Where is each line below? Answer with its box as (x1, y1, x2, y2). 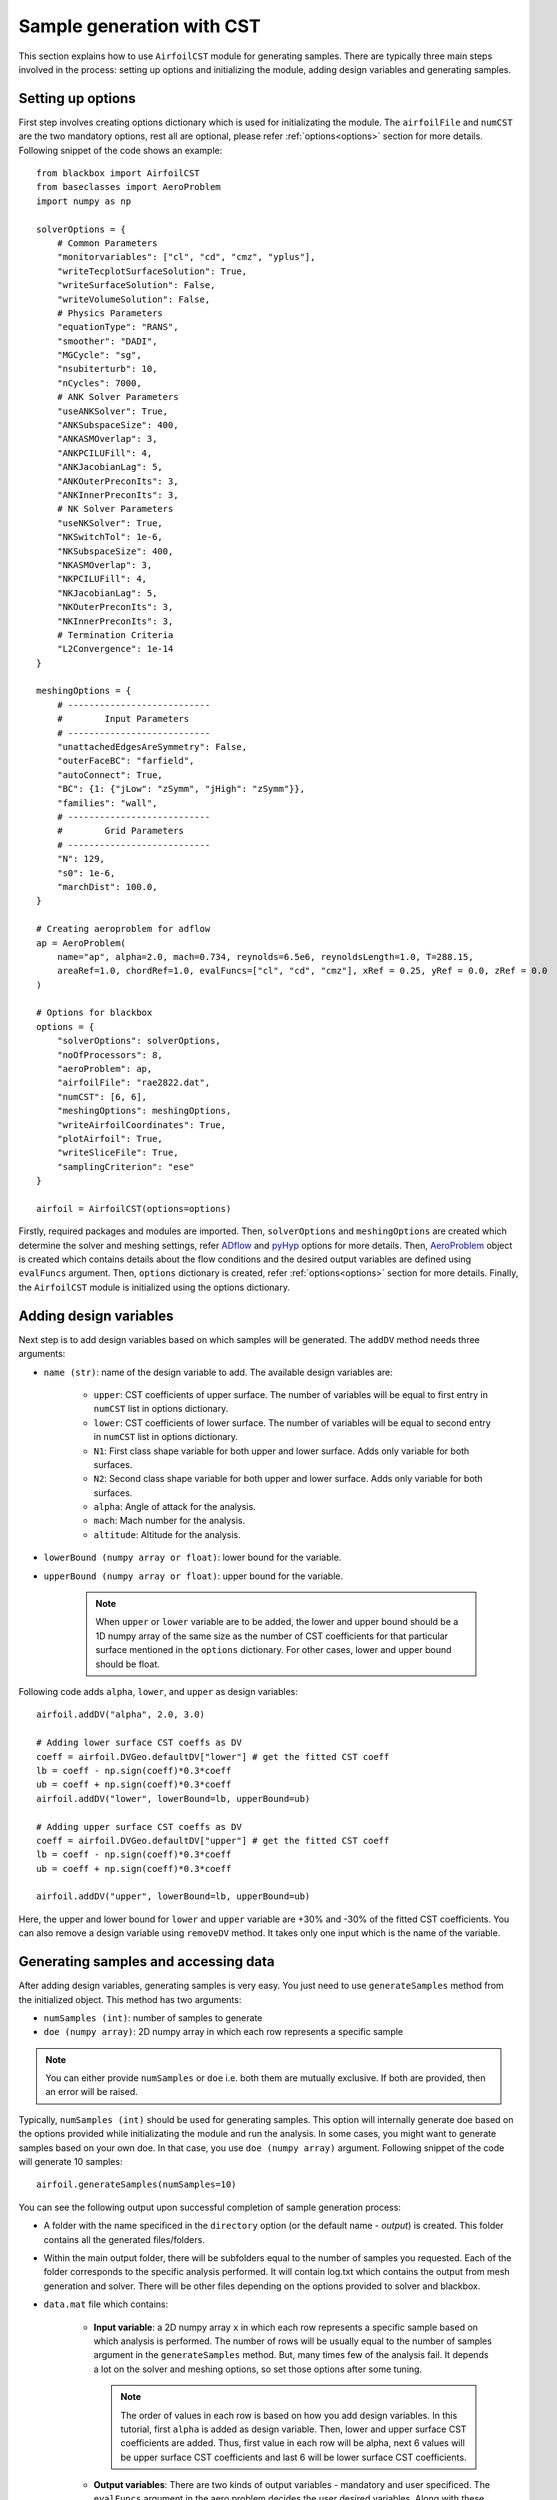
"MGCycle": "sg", (56, 350, 142, 361)
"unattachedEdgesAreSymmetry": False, (56, 741, 248, 753)
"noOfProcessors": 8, (56, 1049, 164, 1060)
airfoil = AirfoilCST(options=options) (36, 1203, 232, 1214)
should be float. (95, 1658, 160, 1670)
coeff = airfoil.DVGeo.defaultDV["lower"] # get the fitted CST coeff (36, 1751, 390, 1762)
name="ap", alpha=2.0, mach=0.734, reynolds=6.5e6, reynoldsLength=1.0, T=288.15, (56, 951, 474, 962)
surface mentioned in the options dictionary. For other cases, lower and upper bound (95, 1644, 452, 1656)
